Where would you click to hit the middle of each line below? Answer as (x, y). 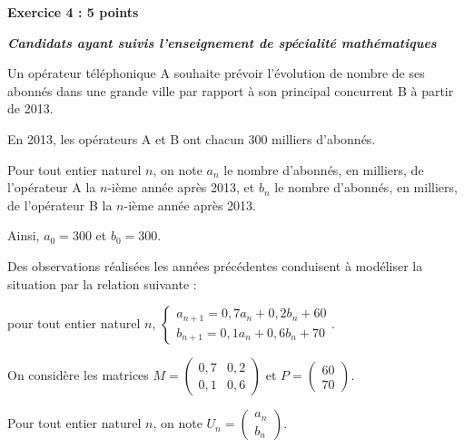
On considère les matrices (78, 375)
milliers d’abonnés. (324, 138)
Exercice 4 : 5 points (73, 12)
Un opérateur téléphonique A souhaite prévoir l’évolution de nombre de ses (216, 73)
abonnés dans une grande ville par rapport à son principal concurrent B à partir (231, 90)
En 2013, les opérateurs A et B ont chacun (126, 138)
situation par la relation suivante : (102, 283)
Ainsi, (24, 235)
